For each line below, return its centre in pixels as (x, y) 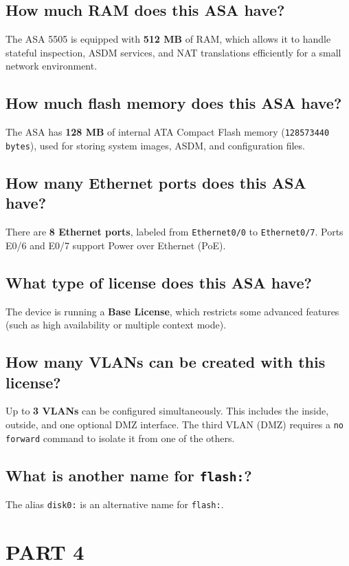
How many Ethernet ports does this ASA (156, 182)
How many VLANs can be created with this (166, 362)
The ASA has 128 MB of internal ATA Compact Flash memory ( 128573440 (168, 132)
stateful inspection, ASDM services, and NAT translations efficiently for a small (173, 52)
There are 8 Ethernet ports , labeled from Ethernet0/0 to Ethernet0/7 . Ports (174, 232)
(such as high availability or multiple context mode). (116, 325)
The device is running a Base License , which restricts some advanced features (172, 311)
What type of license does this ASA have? (159, 282)
